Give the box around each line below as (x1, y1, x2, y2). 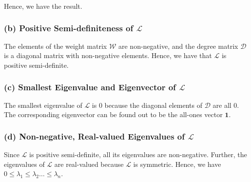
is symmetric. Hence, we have (133, 159, 221, 169)
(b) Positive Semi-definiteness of (4, 21, 134, 34)
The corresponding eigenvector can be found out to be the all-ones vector (4, 109, 223, 120)
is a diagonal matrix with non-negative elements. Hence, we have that (4, 50, 212, 61)
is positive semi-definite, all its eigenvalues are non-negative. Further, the (29, 149, 247, 160)
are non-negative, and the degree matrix (118, 40, 238, 51)
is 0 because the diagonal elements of (92, 100, 202, 110)
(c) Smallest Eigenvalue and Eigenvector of (4, 81, 176, 93)
